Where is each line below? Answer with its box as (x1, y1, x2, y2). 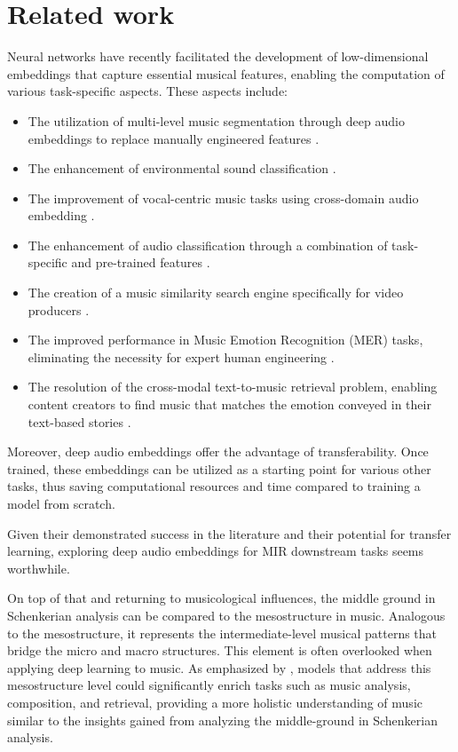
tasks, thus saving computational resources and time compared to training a (7, 477, 421, 495)
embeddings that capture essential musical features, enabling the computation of (7, 64, 445, 83)
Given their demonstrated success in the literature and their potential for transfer (7, 524, 452, 542)
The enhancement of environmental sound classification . (28, 159, 336, 178)
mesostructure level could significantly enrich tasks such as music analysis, (7, 676, 411, 694)
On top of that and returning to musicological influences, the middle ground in (7, 589, 436, 607)
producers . (28, 300, 90, 319)
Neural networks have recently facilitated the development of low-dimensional (7, 47, 429, 66)
